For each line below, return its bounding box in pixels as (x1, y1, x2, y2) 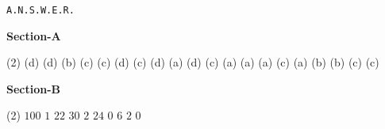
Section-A (6, 27, 61, 44)
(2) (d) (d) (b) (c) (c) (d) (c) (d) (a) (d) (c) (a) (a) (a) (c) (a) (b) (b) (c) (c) (6, 54, 379, 70)
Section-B (6, 80, 61, 97)
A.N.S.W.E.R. (6, 5, 75, 16)
